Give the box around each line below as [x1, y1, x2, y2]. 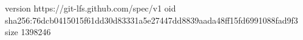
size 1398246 [5, 25, 51, 38]
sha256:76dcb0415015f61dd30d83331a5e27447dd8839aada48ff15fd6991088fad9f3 [5, 13, 298, 26]
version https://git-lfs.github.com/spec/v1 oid [5, 2, 176, 14]
